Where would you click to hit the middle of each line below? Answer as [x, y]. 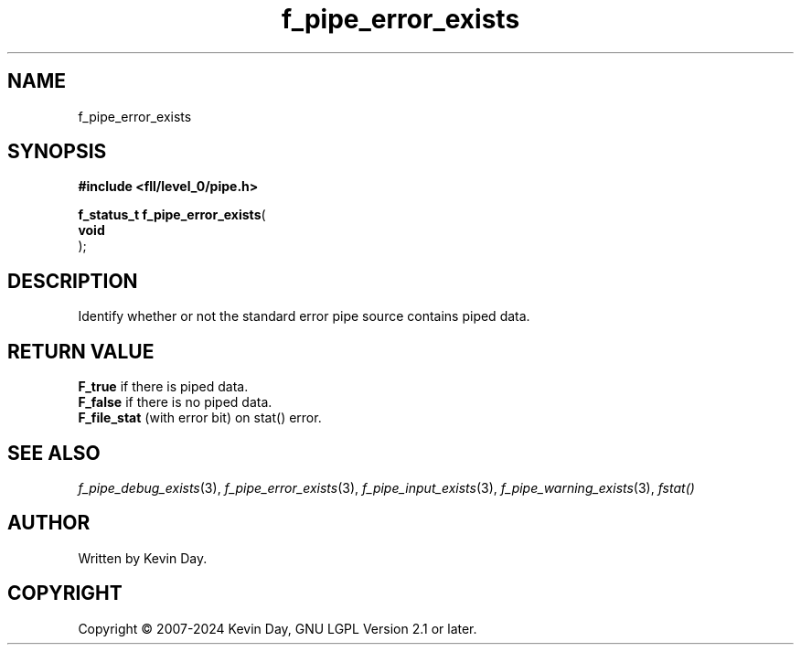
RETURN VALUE [81, 351]
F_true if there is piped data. [163, 387]
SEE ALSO [54, 453]
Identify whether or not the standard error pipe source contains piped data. [304, 316]
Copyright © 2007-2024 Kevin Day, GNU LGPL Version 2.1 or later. [278, 628]
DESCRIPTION [73, 281]
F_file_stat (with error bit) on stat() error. [200, 418]
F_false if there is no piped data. [175, 402]
